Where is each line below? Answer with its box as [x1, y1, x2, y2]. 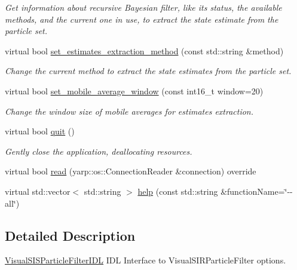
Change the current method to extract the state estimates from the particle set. [5, 65, 292, 77]
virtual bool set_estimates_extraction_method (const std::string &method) [5, 44, 284, 57]
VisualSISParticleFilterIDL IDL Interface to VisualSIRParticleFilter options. [5, 254, 286, 266]
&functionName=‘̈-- [221, 185, 293, 197]
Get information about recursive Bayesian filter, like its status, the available [5, 1, 282, 13]
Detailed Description [5, 226, 136, 244]
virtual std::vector [5, 185, 71, 197]
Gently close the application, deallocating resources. [5, 145, 192, 157]
